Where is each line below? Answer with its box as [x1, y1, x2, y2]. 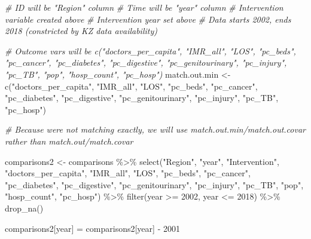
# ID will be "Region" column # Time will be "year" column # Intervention [5, 1, 283, 13]
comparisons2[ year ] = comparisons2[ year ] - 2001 [5, 222, 180, 234]
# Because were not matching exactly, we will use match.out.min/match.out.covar [5, 123, 306, 136]
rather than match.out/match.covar [5, 134, 133, 147]
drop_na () [5, 201, 44, 214]
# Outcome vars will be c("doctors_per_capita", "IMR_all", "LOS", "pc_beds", [5, 44, 296, 57]
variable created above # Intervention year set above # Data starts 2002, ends [5, 13, 291, 25]
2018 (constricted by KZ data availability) [5, 24, 157, 37]
